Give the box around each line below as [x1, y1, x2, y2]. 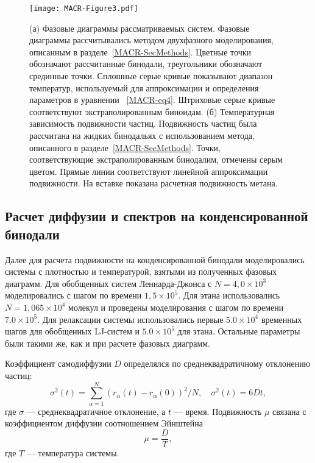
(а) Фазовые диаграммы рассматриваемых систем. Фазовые [29, 21, 250, 34]
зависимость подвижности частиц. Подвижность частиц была [29, 117, 257, 130]
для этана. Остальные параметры [177, 325, 300, 338]
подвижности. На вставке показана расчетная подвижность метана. [29, 177, 278, 189]
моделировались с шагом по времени [5, 289, 142, 302]
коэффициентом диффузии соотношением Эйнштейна [5, 417, 204, 429]
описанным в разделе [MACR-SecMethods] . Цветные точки [29, 45, 252, 58]
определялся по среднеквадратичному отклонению [124, 357, 311, 370]
